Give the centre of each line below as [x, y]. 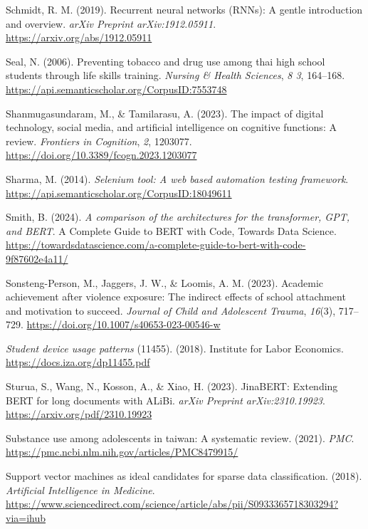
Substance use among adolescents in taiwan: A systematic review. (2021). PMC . [180, 438]
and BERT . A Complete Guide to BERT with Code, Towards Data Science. [171, 230]
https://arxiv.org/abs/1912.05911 [79, 37]
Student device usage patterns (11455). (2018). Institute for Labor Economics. [175, 348]
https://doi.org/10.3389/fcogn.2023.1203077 [101, 155]
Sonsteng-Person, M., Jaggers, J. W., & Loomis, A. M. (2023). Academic [165, 282]
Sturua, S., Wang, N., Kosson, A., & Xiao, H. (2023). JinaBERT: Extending [172, 386]
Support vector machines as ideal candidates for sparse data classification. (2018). [184, 476]
